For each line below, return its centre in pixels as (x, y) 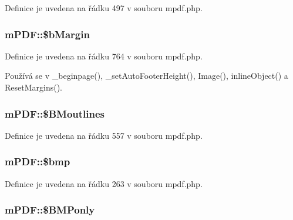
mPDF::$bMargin (47, 34)
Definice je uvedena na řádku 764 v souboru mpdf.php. (104, 56)
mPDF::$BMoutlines (55, 113)
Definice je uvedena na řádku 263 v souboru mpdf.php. (104, 183)
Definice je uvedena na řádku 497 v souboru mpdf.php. (104, 8)
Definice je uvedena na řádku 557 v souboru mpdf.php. (104, 135)
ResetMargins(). (33, 87)
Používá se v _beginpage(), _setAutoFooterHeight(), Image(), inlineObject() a (146, 76)
